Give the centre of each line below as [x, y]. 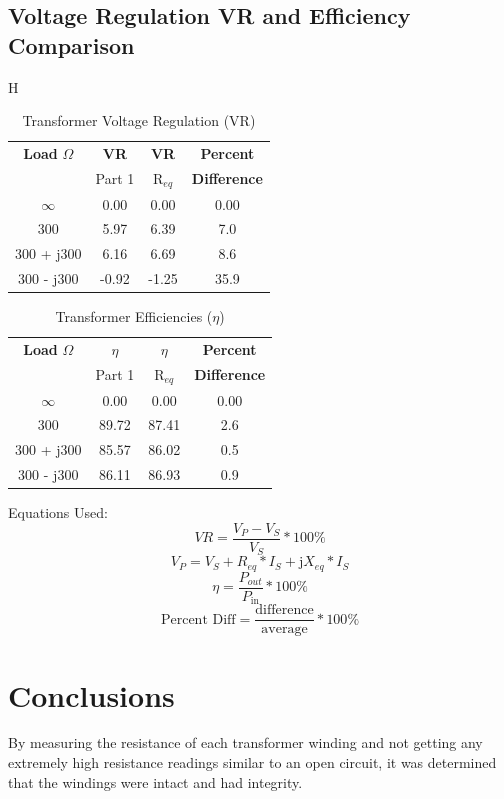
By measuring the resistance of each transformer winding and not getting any [245, 742]
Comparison [71, 44]
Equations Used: [58, 512]
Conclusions [91, 694]
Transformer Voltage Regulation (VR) [139, 120]
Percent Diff [198, 619]
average [284, 629]
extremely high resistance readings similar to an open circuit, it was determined [252, 762]
